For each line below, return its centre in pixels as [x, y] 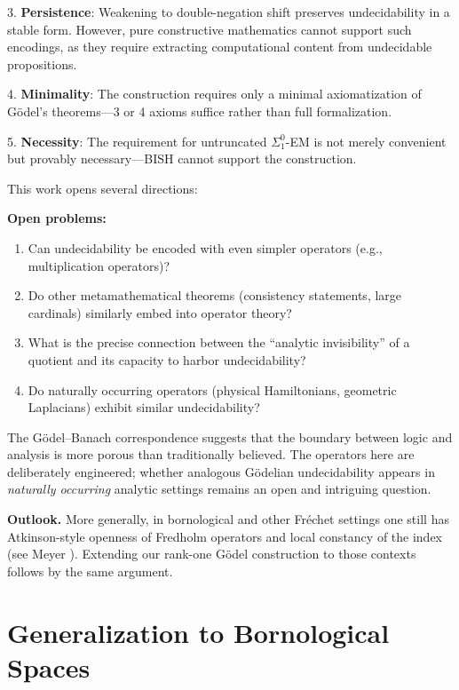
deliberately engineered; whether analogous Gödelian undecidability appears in [221, 471]
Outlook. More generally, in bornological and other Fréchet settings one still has [228, 519]
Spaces [49, 666]
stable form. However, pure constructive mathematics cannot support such [210, 29]
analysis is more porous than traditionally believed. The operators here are [211, 454]
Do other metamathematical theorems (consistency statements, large [215, 295]
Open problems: [57, 218]
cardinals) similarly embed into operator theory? [160, 312]
